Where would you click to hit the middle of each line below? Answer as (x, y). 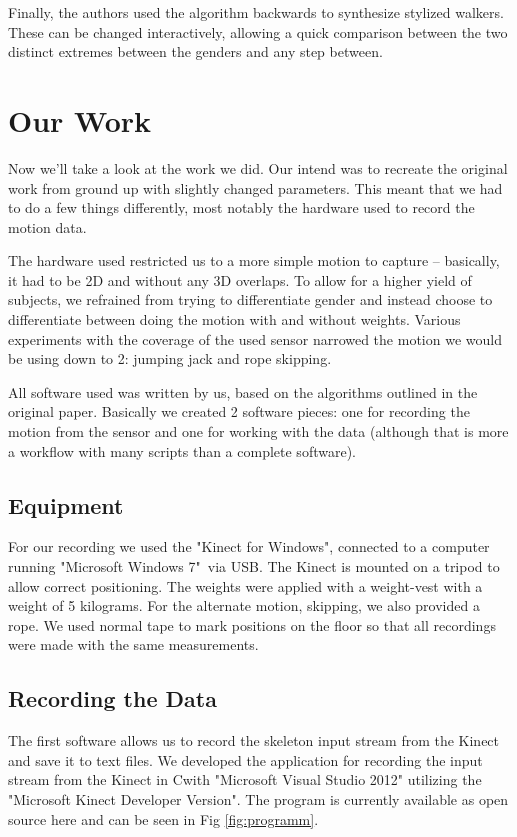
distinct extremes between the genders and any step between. (195, 51)
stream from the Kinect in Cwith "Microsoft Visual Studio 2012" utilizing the (245, 779)
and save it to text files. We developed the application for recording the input (245, 759)
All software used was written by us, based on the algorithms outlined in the (243, 391)
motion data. (47, 226)
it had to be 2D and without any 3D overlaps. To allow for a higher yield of (240, 279)
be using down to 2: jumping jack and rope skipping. (170, 358)
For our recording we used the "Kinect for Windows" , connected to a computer (249, 546)
